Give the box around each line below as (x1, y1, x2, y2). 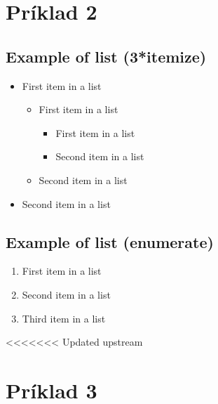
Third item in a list (22, 311, 106, 325)
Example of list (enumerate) (6, 230, 214, 252)
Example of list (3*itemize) (6, 45, 207, 67)
